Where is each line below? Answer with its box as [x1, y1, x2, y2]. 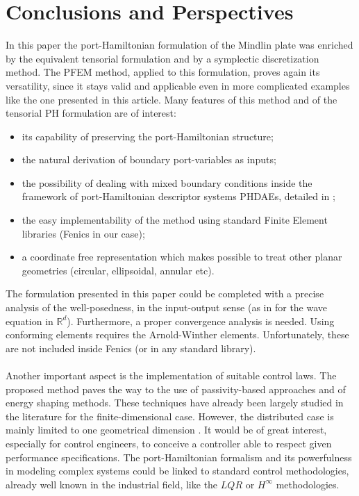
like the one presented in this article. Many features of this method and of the [6, 92, 337, 106]
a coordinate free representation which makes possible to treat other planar [22, 249, 342, 264]
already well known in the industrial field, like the [6, 477, 218, 491]
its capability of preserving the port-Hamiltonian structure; [22, 129, 274, 143]
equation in [6, 313, 53, 328]
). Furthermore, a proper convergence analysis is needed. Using [67, 313, 335, 328]
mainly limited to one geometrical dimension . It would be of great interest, [6, 422, 327, 437]
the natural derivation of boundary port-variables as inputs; [22, 152, 276, 167]
